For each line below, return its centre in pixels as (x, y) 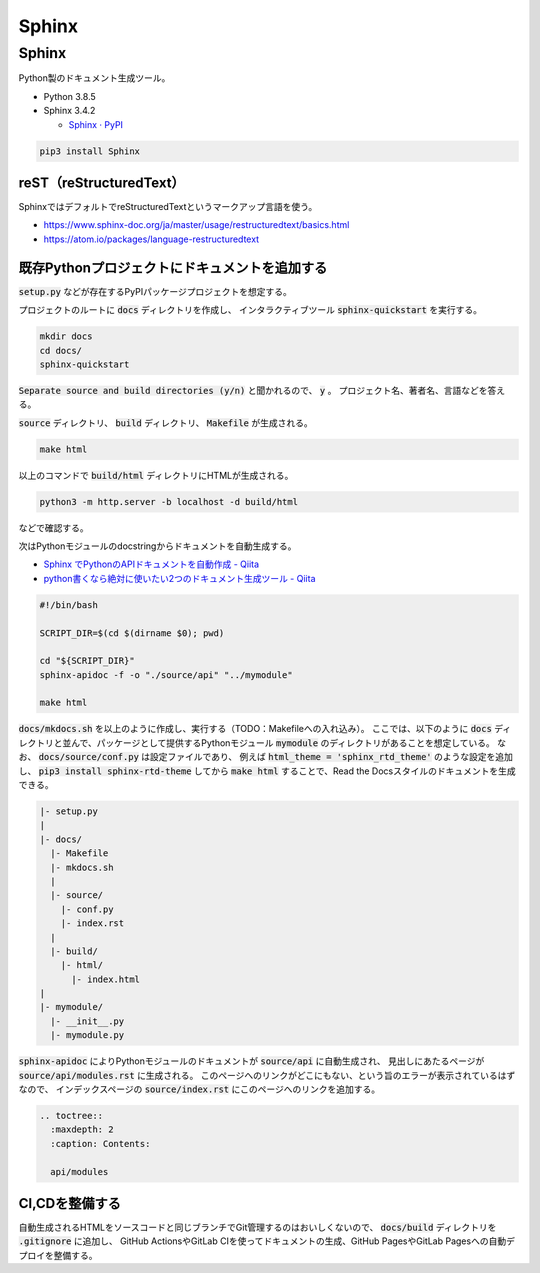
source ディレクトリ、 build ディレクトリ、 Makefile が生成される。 (166, 422)
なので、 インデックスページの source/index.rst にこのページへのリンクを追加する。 (199, 1089)
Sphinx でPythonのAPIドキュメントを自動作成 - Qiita (151, 564)
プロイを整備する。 (58, 1255)
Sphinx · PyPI (96, 124)
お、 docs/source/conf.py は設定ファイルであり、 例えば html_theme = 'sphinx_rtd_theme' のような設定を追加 (266, 757)
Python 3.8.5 (70, 96)
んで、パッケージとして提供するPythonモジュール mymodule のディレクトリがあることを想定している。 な (288, 742)
